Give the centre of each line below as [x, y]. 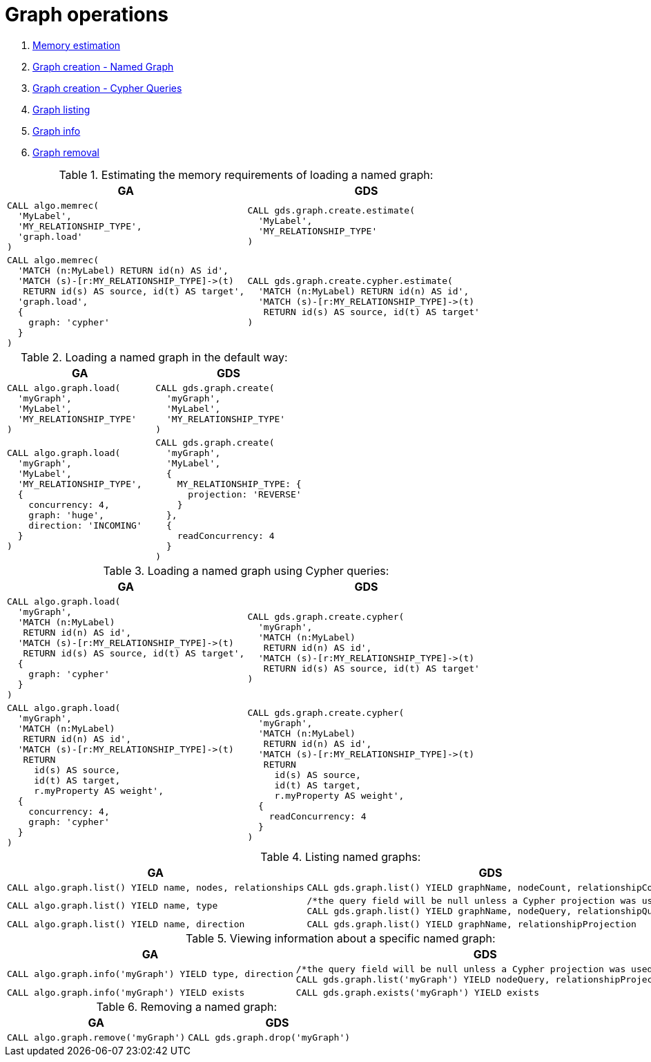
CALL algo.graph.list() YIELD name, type [113, 906]
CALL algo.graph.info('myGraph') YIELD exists [126, 992]
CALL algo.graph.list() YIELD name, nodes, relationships [156, 887]
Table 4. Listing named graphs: [341, 856]
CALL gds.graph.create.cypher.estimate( [350, 281]
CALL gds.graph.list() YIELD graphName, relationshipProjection [472, 924]
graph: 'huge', [66, 515]
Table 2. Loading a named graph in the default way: [154, 357]
